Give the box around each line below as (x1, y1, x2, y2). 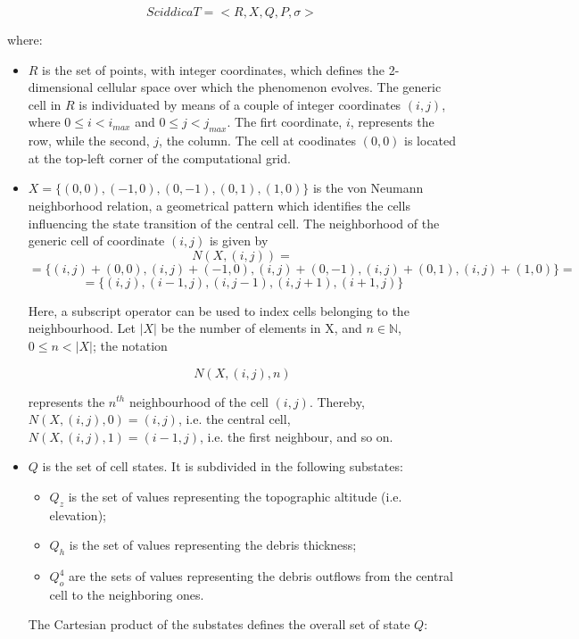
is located (404, 131, 457, 150)
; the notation (92, 336, 168, 354)
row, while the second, (28, 131, 150, 150)
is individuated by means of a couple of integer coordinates (79, 95, 401, 113)
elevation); (49, 505, 106, 524)
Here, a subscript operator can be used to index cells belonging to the (28, 301, 409, 319)
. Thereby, (309, 392, 365, 411)
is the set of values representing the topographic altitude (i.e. (68, 486, 402, 505)
